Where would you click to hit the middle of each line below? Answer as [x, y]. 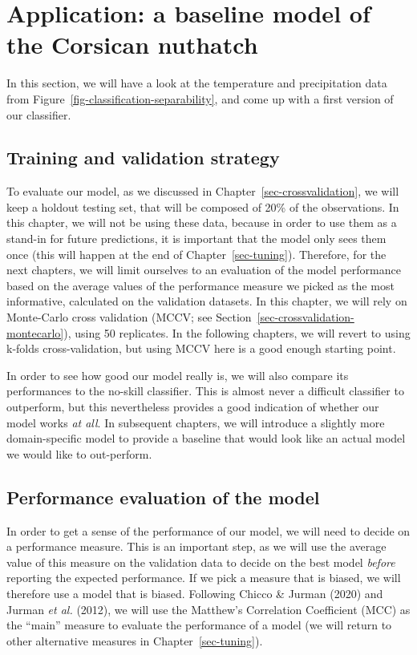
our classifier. [39, 114]
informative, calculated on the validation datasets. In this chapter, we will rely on [207, 301]
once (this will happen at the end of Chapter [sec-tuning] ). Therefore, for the [196, 254]
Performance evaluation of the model [163, 497]
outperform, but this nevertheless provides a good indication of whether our [193, 407]
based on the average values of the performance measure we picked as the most [200, 285]
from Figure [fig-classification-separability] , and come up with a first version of [200, 98]
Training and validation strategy [143, 158]
